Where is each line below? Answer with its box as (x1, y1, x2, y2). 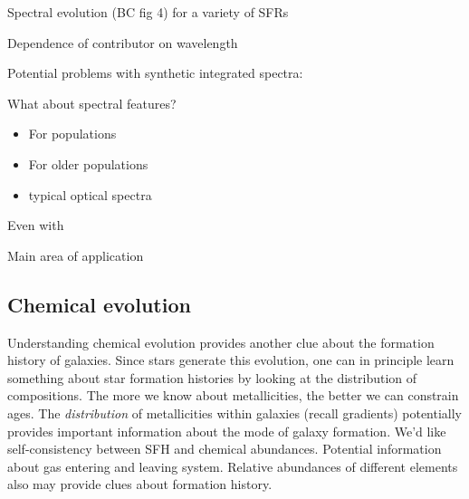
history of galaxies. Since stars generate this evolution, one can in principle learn (7, 350, 455, 369)
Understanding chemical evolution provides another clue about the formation (7, 332, 435, 351)
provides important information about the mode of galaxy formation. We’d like (7, 421, 446, 440)
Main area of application (7, 245, 144, 264)
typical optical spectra (28, 185, 152, 204)
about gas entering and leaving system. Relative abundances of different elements (7, 456, 458, 475)
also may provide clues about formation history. (7, 475, 273, 494)
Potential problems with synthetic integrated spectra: (7, 63, 303, 82)
